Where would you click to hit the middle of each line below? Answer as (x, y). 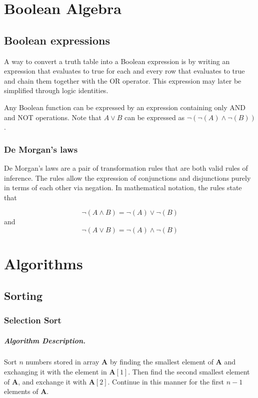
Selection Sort (33, 320)
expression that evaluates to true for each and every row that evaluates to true (124, 71)
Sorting (23, 295)
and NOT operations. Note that (53, 117)
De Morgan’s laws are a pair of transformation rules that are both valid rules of (126, 167)
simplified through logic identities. (56, 90)
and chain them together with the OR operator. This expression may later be (123, 80)
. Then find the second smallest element (189, 372)
